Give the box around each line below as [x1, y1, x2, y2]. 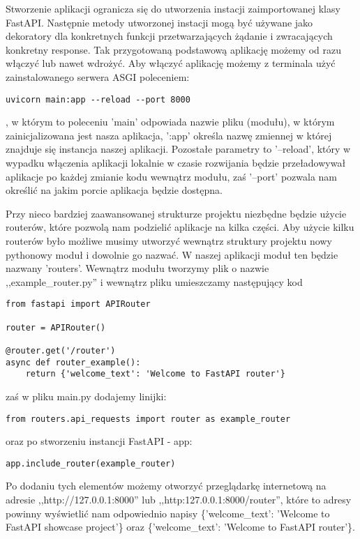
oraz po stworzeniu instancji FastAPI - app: [6, 434, 193, 448]
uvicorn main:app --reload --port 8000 [6, 94, 190, 105]
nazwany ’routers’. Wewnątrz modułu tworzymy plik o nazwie [6, 261, 269, 275]
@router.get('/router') [6, 345, 116, 356]
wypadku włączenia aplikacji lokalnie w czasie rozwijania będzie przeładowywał [6, 155, 346, 169]
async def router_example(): [6, 357, 141, 367]
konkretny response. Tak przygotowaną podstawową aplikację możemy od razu [6, 42, 342, 56]
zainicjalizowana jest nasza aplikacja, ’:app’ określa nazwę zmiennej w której [6, 128, 332, 142]
